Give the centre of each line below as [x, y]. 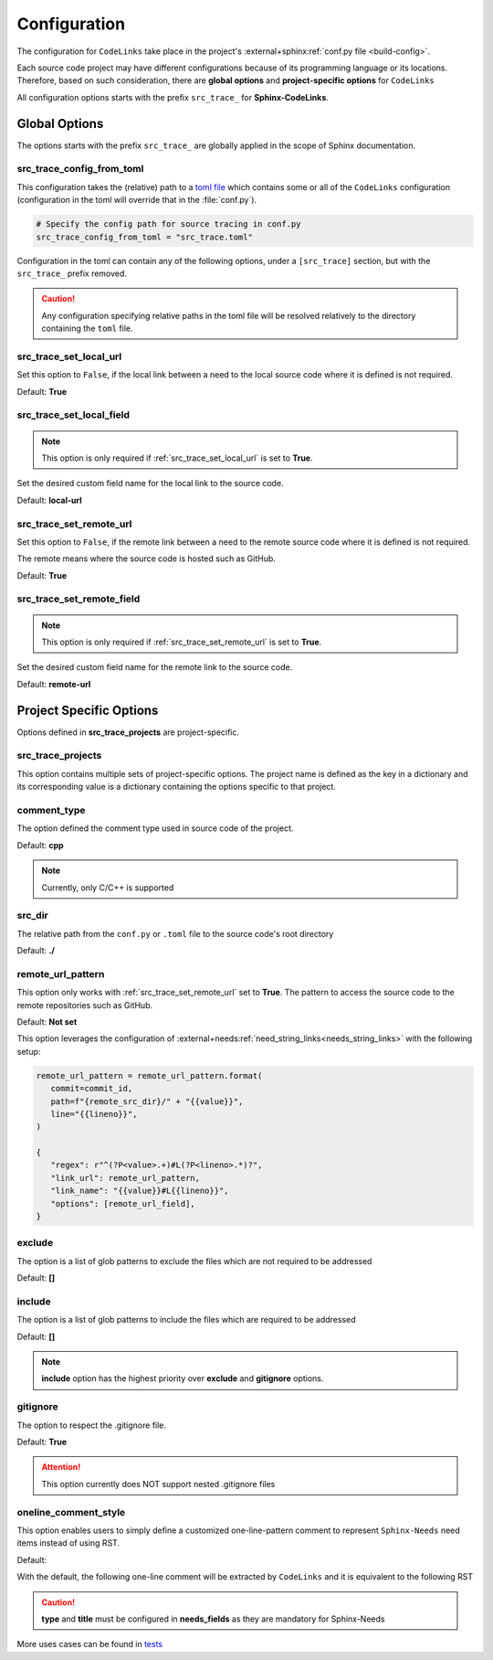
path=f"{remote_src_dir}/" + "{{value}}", [147, 1101]
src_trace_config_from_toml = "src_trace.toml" [144, 237]
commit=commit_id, [92, 1089]
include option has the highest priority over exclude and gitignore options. [183, 1378]
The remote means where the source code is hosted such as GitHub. [146, 559]
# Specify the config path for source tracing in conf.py [168, 224]
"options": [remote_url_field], [123, 1203]
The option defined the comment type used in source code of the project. [155, 828]
